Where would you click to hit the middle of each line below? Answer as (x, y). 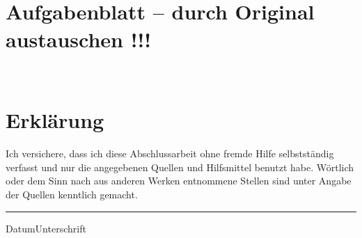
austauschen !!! (79, 39)
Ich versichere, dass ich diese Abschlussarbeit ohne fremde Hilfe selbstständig (170, 153)
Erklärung (55, 120)
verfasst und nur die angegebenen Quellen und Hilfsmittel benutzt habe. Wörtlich (180, 167)
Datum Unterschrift (46, 228)
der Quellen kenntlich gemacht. (72, 194)
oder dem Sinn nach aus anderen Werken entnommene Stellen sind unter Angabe (179, 181)
